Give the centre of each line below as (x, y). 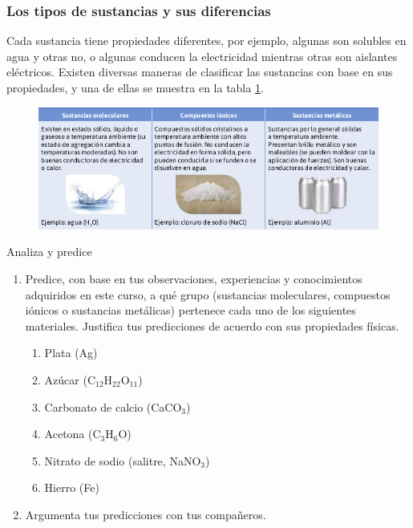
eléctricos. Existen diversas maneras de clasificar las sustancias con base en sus (200, 72)
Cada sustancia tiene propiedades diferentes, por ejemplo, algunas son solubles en (206, 41)
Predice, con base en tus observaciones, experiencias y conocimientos (194, 279)
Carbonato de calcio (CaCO (113, 406)
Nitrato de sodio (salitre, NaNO (123, 460)
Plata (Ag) (71, 353)
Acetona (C (73, 434)
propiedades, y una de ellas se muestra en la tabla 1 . (135, 87)
